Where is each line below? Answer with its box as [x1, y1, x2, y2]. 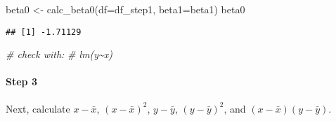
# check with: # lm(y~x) [6, 47, 113, 62]
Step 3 [6, 74, 37, 89]
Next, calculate [6, 101, 70, 115]
